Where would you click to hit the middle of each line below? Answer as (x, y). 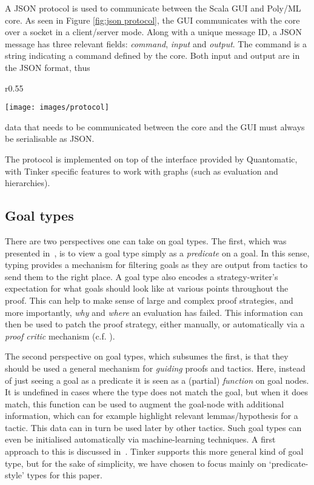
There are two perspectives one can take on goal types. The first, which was (146, 240)
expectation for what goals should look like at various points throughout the (147, 288)
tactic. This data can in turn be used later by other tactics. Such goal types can (153, 427)
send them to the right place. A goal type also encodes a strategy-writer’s (142, 276)
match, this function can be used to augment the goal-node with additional (145, 403)
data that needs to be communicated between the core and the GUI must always (155, 126)
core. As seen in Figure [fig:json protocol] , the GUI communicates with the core (152, 20)
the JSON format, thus (48, 67)
